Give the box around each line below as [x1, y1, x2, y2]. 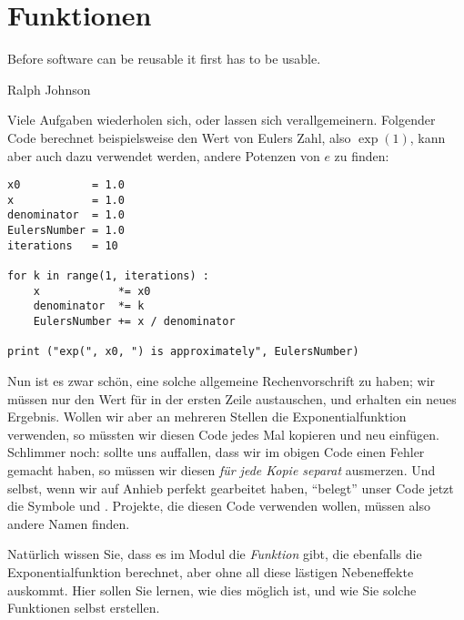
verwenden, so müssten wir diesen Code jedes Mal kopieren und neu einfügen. [7, 424, 439, 443]
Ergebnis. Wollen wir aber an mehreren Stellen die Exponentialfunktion [7, 407, 407, 426]
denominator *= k [33, 300, 145, 313]
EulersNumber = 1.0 [7, 224, 125, 238]
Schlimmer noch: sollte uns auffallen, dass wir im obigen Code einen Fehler [7, 442, 425, 462]
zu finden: [334, 146, 389, 165]
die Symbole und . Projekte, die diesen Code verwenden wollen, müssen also [7, 496, 430, 515]
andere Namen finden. [7, 513, 130, 533]
